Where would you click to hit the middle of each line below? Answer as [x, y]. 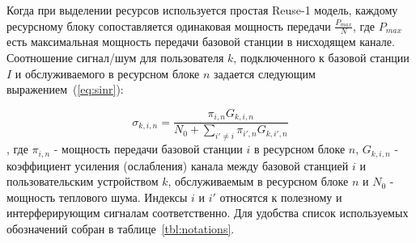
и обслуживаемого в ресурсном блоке [107, 73]
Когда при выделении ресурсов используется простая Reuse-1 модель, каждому [202, 10]
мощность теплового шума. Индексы [97, 197]
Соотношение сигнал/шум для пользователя [115, 58]
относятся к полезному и [281, 197]
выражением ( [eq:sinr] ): [65, 89]
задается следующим [265, 73]
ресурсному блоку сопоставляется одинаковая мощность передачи [169, 25]
